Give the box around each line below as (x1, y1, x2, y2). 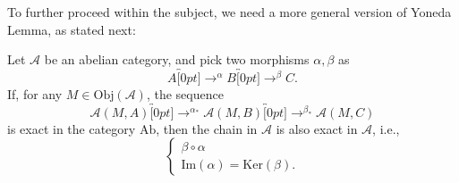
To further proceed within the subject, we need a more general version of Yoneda (7, 3, 452, 21)
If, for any (7, 85, 63, 103)
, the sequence (146, 85, 224, 103)
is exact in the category (7, 119, 136, 137)
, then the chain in (156, 119, 258, 137)
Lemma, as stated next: (7, 20, 136, 38)
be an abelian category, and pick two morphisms (44, 50, 310, 69)
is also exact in (276, 119, 358, 137)
